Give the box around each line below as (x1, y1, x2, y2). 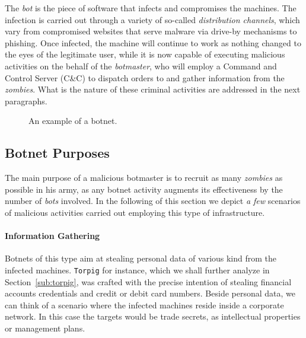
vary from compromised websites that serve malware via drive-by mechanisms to (5, 25, 297, 37)
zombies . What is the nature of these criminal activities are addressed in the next (5, 83, 301, 95)
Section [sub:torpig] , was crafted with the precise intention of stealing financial (5, 275, 292, 288)
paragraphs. (5, 94, 47, 107)
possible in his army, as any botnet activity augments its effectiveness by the (5, 183, 283, 195)
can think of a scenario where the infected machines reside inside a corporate (5, 298, 284, 311)
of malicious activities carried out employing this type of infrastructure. (5, 206, 265, 218)
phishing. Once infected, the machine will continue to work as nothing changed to (5, 36, 301, 49)
